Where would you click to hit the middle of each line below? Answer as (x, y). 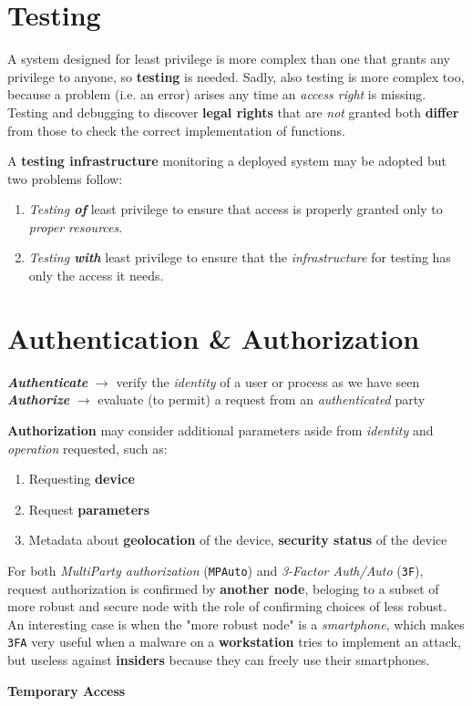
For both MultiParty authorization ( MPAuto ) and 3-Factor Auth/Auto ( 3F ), (215, 570)
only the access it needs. (96, 276)
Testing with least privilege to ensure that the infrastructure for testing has (240, 257)
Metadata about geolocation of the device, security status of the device (238, 540)
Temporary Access (67, 690)
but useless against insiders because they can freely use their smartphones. (219, 660)
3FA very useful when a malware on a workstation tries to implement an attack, (234, 642)
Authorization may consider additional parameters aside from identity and (221, 430)
